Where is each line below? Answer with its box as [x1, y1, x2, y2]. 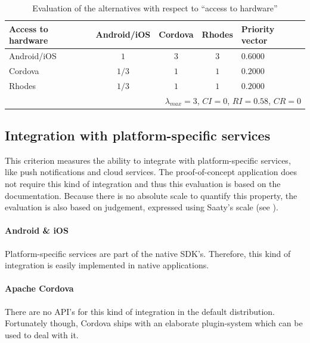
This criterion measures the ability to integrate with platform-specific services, [5, 154, 291, 166]
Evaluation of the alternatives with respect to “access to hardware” [32, 2, 278, 14]
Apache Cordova [5, 282, 74, 295]
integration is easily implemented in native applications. [5, 259, 209, 271]
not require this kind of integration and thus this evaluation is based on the [5, 177, 281, 190]
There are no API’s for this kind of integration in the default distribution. [5, 305, 275, 317]
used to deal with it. [5, 328, 79, 341]
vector [241, 34, 268, 47]
